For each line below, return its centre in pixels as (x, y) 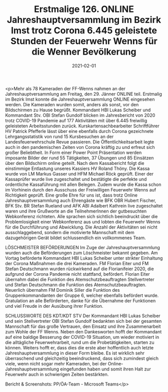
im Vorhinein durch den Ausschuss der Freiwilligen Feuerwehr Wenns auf (81, 189)
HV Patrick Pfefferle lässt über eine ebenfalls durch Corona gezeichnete (79, 131)
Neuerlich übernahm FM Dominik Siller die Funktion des (62, 290)
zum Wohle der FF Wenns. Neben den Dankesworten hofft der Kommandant (83, 331)
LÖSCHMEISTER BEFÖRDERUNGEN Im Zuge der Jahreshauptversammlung (82, 247)
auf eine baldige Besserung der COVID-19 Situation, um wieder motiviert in (82, 337)
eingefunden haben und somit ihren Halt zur (105, 369)
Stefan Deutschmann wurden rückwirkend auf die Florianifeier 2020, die (79, 269)
